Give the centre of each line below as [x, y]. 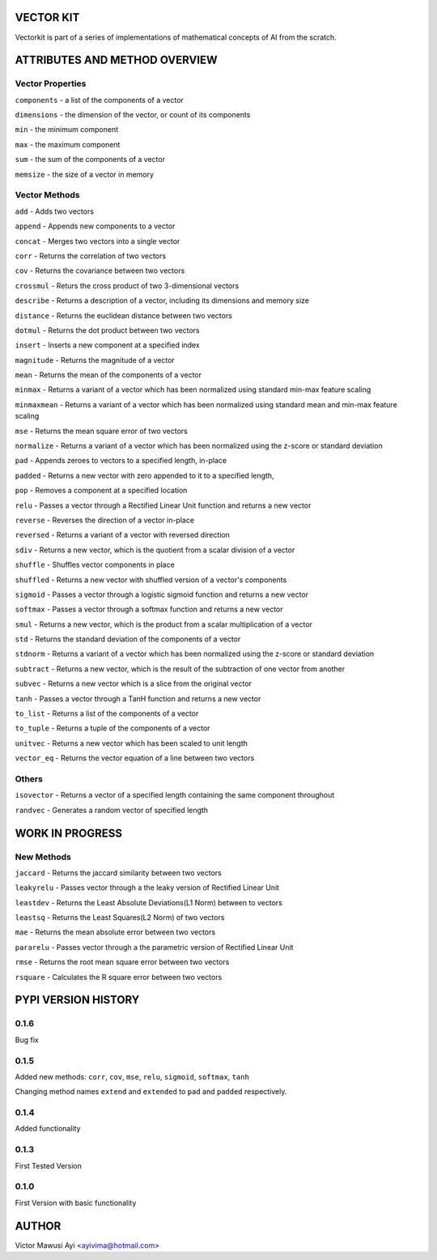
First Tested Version [49, 1165]
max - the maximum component [68, 144]
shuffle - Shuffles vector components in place [95, 565]
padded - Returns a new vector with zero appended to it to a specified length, [144, 475]
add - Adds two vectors [55, 211]
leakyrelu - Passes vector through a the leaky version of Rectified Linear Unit [147, 888]
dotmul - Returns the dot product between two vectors [107, 330]
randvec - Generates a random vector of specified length [112, 810]
